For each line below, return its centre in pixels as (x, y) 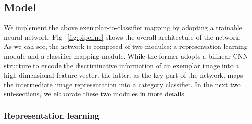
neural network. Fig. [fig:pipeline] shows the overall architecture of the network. (123, 37)
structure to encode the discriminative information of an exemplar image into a (122, 65)
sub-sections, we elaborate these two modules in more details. (95, 94)
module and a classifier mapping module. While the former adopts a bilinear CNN (126, 55)
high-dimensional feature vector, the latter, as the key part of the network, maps (124, 75)
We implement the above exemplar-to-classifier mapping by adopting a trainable (123, 27)
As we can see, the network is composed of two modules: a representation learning (126, 46)
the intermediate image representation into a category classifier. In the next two (122, 84)
